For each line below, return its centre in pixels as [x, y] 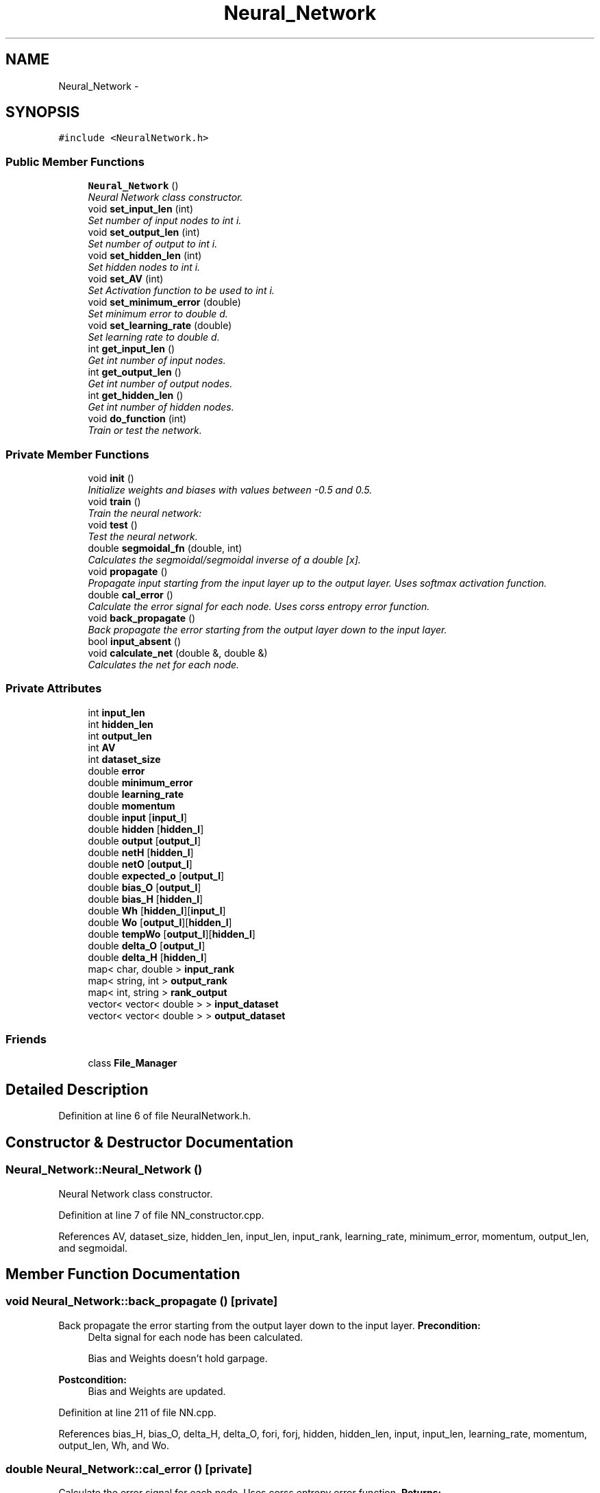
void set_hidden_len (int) [145, 256]
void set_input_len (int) [141, 209]
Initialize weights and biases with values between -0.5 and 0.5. [230, 489]
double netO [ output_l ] [140, 864]
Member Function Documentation [123, 1274]
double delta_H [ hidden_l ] [148, 957]
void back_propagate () [142, 618]
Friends [26, 1040]
